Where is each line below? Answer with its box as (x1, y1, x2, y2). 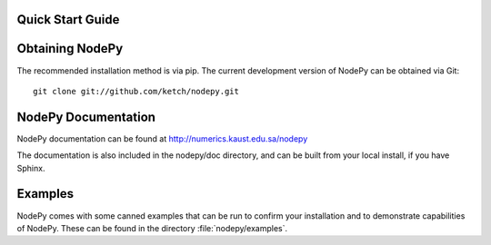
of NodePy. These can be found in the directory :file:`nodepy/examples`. (16, 222, 288, 233)
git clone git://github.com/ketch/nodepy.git (33, 86, 240, 96)
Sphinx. (16, 162, 45, 173)
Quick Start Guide (16, 12, 120, 27)
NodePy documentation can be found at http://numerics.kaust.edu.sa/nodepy (16, 132, 308, 144)
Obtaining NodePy (16, 41, 124, 56)
